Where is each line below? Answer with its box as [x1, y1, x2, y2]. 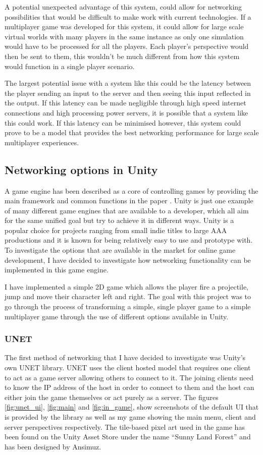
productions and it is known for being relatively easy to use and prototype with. [5, 235, 253, 245]
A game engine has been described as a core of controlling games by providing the [5, 185, 258, 196]
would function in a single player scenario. [5, 61, 135, 71]
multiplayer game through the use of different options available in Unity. [5, 311, 229, 321]
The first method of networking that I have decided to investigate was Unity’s [5, 352, 246, 363]
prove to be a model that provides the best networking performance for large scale [5, 127, 259, 138]
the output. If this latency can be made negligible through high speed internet [5, 97, 246, 108]
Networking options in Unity [5, 161, 158, 177]
